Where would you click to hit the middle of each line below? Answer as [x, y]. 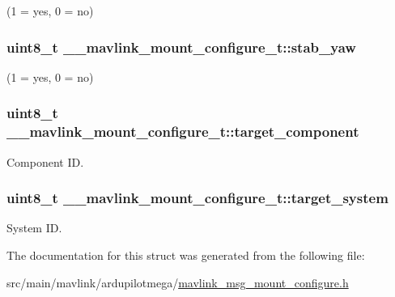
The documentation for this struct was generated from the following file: [186, 255]
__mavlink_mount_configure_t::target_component [183, 132]
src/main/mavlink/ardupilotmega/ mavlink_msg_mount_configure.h [178, 282]
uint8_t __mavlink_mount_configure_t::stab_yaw [181, 47]
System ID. [34, 228]
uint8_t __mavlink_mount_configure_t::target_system [197, 198]
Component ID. [45, 161]
